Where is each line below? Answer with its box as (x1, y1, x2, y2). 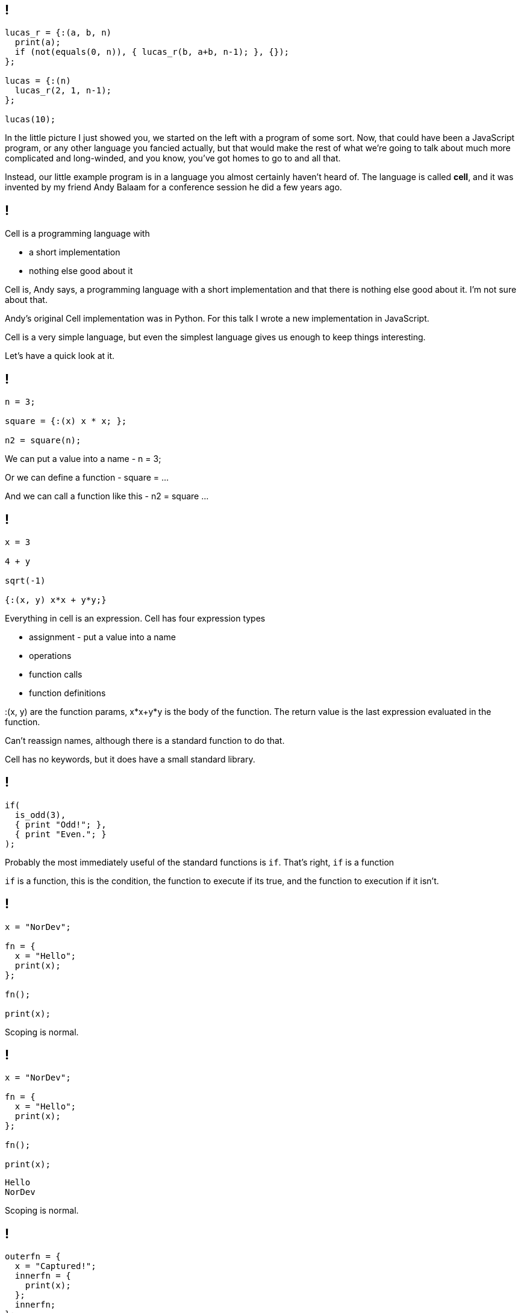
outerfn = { (5, 1252, 61, 1262)
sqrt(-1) (5, 575, 46, 585)
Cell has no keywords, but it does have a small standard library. (5, 753, 255, 764)
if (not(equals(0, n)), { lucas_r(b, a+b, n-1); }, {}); (14, 47, 290, 57)
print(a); (14, 37, 61, 48)
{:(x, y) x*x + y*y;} (5, 594, 107, 605)
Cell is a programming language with (5, 228, 150, 239)
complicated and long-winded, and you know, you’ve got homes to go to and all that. (5, 153, 341, 164)
